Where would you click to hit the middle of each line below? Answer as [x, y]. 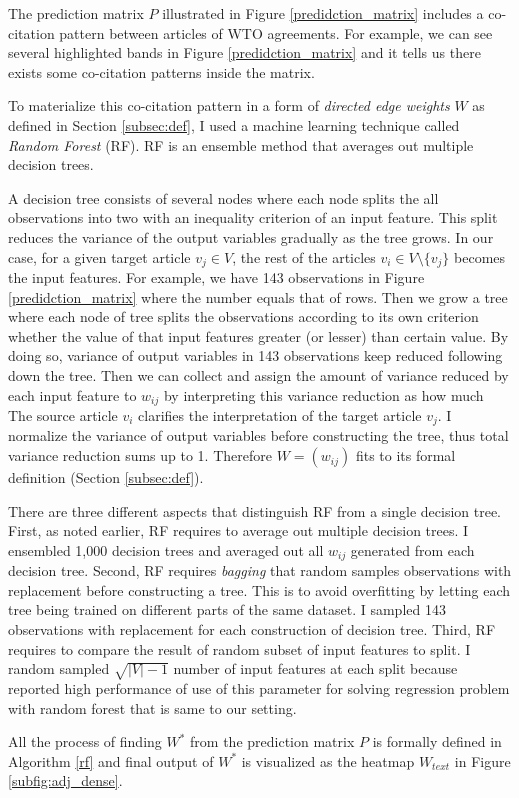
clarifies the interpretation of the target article [280, 415]
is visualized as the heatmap [328, 760]
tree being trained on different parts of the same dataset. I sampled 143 [227, 609]
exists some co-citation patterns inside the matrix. [161, 71]
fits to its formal [405, 455]
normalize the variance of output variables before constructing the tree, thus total [258, 435]
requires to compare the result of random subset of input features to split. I [239, 648]
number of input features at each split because [315, 668]
